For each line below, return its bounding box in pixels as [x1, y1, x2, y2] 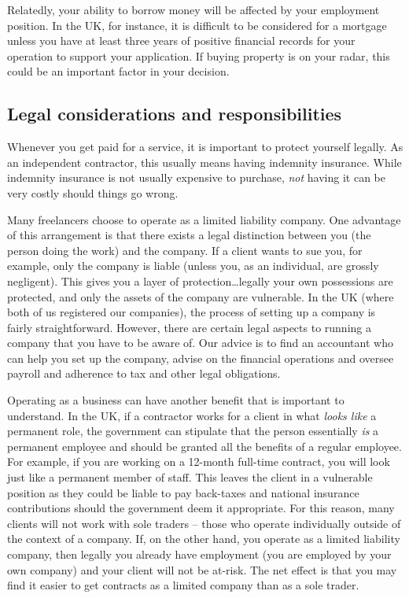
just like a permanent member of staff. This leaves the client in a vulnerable [7, 469, 373, 485]
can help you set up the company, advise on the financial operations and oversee [7, 349, 394, 366]
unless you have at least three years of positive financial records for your [7, 32, 356, 49]
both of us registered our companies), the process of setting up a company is [7, 304, 376, 320]
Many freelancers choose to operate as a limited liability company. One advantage [7, 211, 401, 227]
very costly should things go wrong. [7, 184, 179, 201]
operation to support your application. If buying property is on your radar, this [7, 47, 390, 64]
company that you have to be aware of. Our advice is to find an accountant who [7, 334, 393, 351]
